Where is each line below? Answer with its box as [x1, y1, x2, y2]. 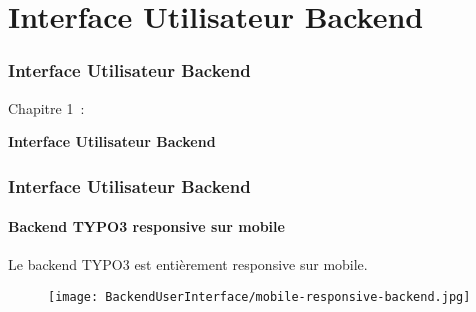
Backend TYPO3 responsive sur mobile [8, 216, 285, 237]
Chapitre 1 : [8, 97, 85, 118]
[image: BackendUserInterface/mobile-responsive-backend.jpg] [48, 290, 471, 305]
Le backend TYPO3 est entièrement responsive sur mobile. [8, 254, 368, 275]
